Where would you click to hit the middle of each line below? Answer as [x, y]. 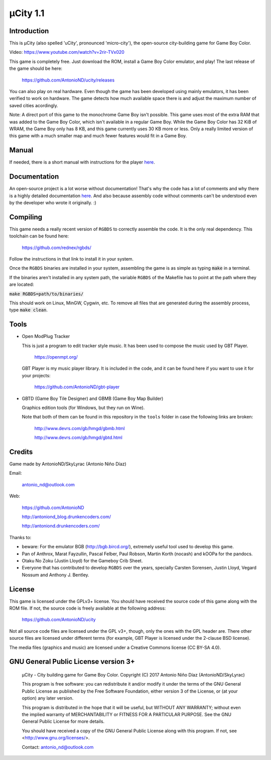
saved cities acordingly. [34, 105]
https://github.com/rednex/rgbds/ [56, 247]
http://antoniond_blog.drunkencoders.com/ [66, 517]
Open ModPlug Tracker [46, 336]
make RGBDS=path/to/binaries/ [46, 294]
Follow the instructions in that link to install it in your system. [72, 259]
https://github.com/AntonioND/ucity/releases [68, 80]
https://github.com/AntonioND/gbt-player [77, 387]
